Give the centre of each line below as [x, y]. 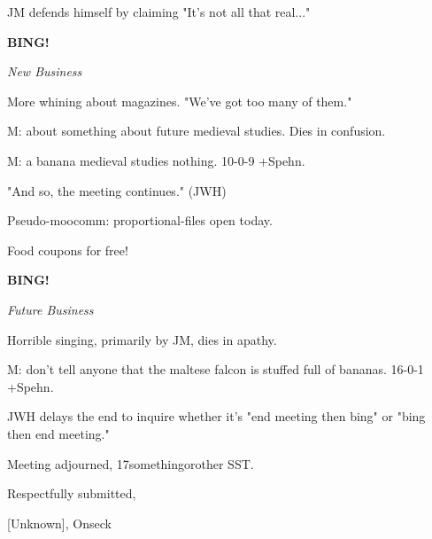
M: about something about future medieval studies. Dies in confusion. [197, 131]
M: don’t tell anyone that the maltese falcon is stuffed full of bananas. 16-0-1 [216, 369]
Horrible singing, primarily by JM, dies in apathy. [142, 339]
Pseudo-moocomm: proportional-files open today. [140, 220]
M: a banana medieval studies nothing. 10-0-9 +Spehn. [156, 160]
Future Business [50, 309]
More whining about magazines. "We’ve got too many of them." [180, 101]
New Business [45, 71]
